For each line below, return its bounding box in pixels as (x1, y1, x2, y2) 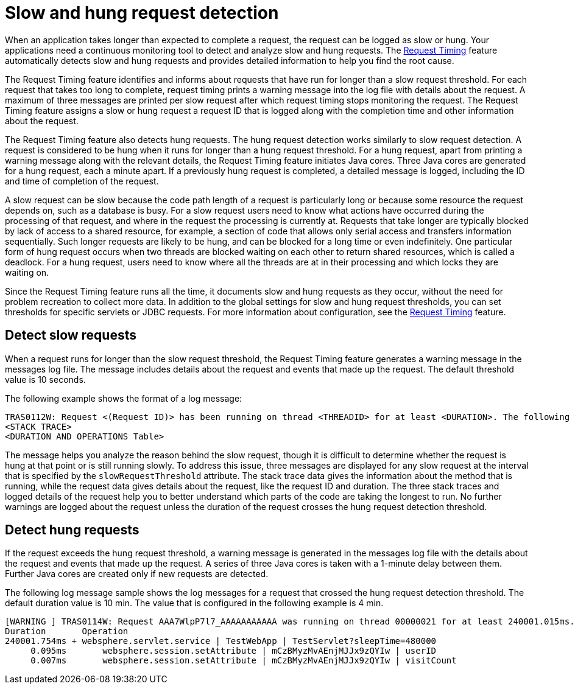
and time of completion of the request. (5, 175, 159, 186)
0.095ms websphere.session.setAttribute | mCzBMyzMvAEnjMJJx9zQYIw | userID (30, 646, 437, 656)
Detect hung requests (5, 522, 139, 538)
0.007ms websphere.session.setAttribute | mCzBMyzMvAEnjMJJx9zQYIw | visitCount (30, 656, 457, 666)
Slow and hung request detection (5, 2, 279, 23)
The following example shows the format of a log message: (5, 393, 242, 404)
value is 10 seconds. (5, 374, 86, 385)
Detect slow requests (5, 327, 136, 343)
